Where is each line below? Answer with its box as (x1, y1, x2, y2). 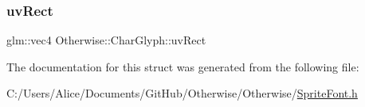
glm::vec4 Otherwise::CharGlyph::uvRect (6, 32, 206, 48)
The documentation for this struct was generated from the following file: (6, 58, 359, 75)
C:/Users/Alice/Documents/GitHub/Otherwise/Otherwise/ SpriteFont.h (6, 85, 358, 101)
